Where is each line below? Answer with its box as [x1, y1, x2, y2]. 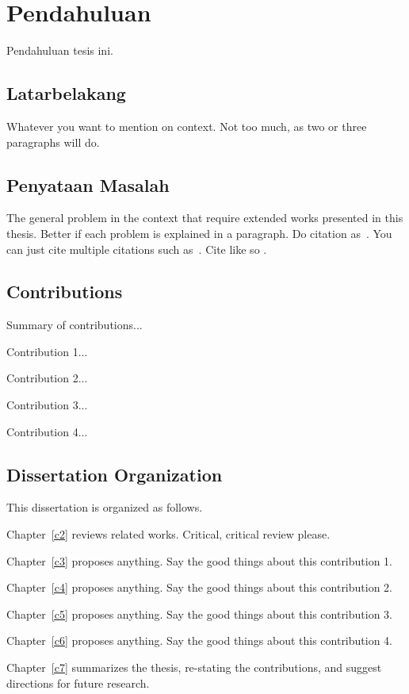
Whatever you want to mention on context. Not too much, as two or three [6, 117, 367, 134]
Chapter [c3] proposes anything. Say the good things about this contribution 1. [6, 552, 393, 569]
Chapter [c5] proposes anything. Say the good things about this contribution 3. [6, 605, 393, 622]
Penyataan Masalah [6, 172, 170, 197]
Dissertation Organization [6, 462, 223, 486]
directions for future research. [6, 674, 150, 691]
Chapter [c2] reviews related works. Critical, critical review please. [6, 526, 331, 543]
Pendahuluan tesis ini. [6, 42, 113, 59]
